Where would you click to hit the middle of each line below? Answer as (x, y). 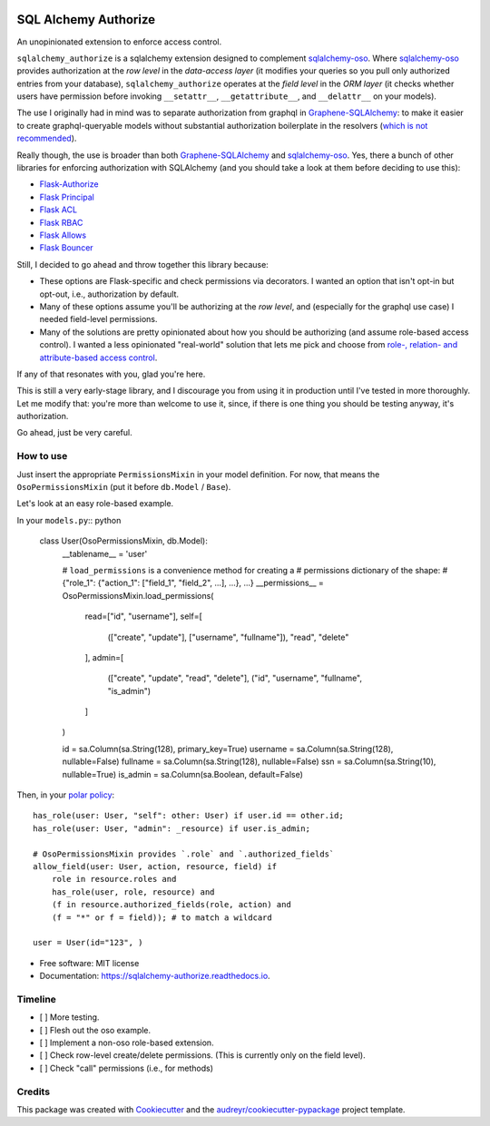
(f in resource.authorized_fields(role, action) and (171, 905)
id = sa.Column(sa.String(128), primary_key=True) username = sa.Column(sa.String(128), (228, 749)
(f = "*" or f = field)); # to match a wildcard (162, 917)
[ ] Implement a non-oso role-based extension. (127, 1043)
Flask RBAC (61, 222)
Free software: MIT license (89, 963)
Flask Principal (67, 197)
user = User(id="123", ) (88, 943)
